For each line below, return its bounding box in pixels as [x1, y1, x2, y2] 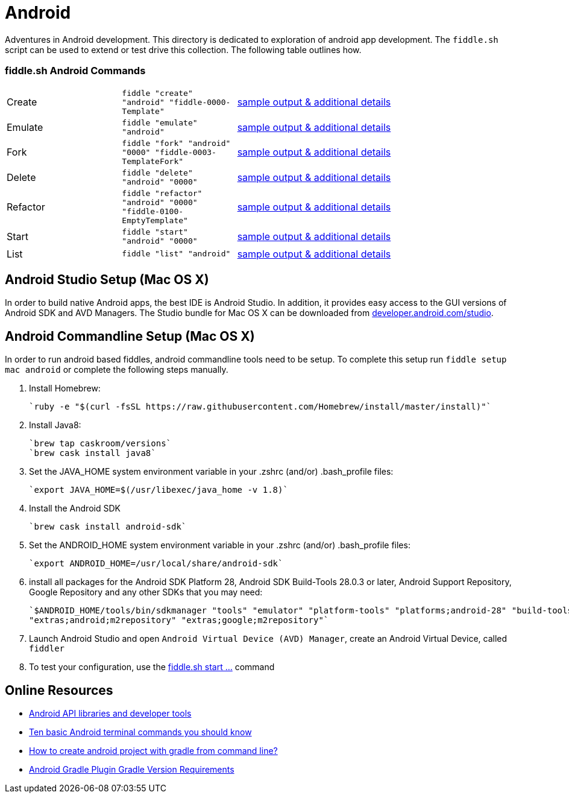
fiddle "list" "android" [122, 249, 231, 258]
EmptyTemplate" [122, 215, 188, 225]
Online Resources [5, 682, 113, 698]
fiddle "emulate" [122, 118, 198, 127]
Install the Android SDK [29, 503, 121, 514]
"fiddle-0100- [122, 206, 184, 216]
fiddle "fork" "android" [122, 138, 231, 148]
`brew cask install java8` [29, 448, 156, 458]
